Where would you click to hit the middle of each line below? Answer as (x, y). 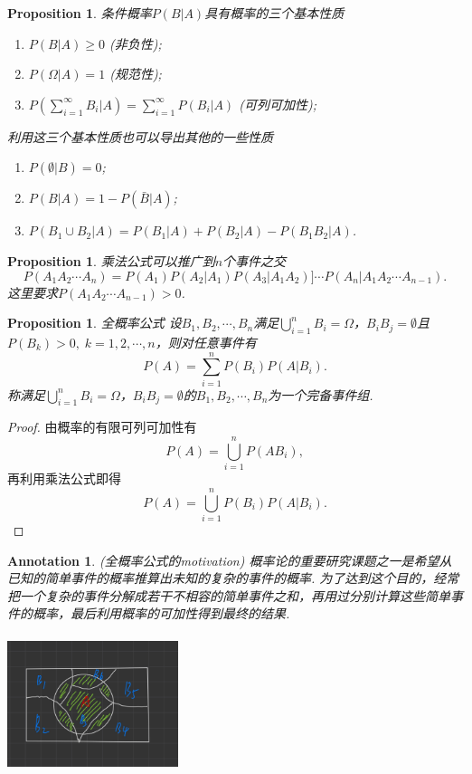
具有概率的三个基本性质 (274, 13)
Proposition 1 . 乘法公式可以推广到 (111, 260)
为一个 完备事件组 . (321, 394)
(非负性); (135, 43)
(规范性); (136, 74)
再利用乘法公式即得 (64, 478)
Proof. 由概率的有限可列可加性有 (102, 427)
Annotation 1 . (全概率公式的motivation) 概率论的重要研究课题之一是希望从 (230, 560)
